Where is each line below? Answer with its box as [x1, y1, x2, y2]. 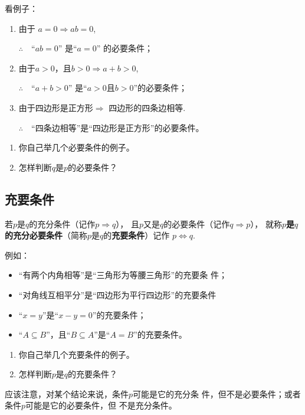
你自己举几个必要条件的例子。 [18, 141, 135, 153]
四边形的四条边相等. [109, 101, 186, 113]
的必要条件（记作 [163, 217, 230, 230]
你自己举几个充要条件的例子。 [18, 348, 135, 360]
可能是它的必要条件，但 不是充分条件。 [25, 399, 177, 411]
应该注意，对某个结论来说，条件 [5, 387, 129, 400]
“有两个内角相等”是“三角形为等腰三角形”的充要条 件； [18, 269, 227, 281]
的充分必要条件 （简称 [5, 229, 87, 241]
